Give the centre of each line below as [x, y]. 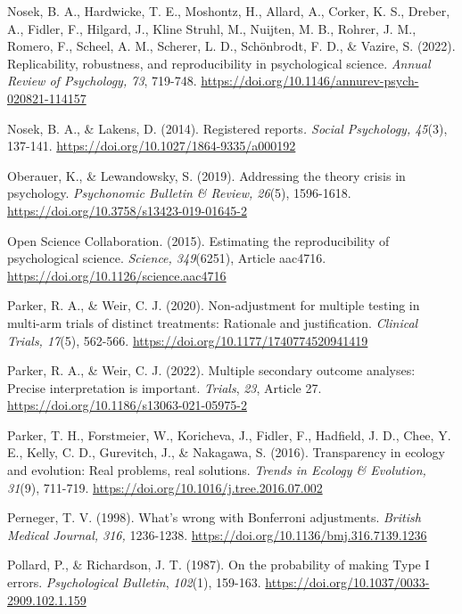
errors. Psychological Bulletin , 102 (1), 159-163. [134, 582]
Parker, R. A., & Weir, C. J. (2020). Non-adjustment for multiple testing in [214, 305]
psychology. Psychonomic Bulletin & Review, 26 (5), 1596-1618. [179, 193]
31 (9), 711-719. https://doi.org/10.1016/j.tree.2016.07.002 [165, 487]
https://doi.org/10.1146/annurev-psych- [310, 81]
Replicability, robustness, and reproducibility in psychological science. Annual [219, 63]
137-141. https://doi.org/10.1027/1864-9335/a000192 [152, 146]
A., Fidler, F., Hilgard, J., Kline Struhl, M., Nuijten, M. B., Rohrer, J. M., [212, 28]
